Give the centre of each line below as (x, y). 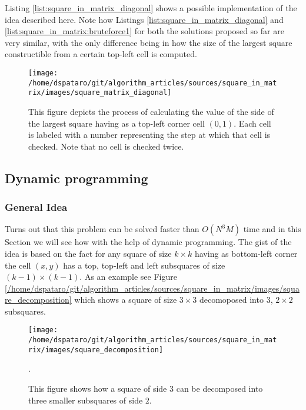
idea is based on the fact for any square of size (88, 253)
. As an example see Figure (128, 277)
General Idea (36, 207)
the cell (18, 265)
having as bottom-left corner (246, 253)
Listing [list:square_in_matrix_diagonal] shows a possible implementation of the (151, 8)
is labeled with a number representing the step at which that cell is (149, 135)
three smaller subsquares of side (86, 400)
